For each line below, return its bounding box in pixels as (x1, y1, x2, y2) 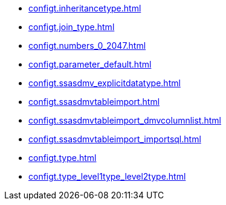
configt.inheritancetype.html (28, 3, 141, 13)
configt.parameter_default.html (28, 59, 152, 69)
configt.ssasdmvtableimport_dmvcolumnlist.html (28, 115, 221, 125)
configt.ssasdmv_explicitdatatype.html (28, 78, 181, 88)
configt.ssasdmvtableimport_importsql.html (28, 134, 201, 144)
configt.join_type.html (28, 22, 115, 32)
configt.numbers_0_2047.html (28, 40, 146, 51)
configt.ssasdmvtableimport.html (28, 96, 160, 107)
